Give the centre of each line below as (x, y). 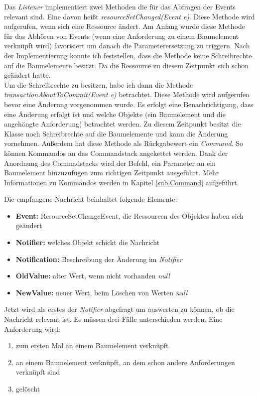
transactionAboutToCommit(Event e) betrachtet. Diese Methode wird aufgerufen (127, 94)
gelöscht (28, 389)
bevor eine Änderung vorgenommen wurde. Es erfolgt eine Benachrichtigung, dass (129, 104)
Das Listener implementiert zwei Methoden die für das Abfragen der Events (120, 6)
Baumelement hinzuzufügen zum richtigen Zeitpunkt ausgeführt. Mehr (112, 173)
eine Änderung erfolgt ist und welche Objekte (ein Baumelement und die (115, 114)
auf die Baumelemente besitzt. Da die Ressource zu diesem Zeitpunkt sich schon (127, 65)
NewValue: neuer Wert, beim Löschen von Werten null (102, 292)
